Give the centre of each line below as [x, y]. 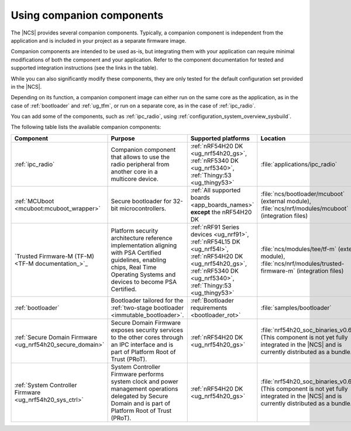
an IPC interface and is [142, 345]
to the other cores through [147, 337]
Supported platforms [220, 138]
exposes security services [147, 330]
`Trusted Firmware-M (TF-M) [54, 256]
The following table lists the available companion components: [86, 127]
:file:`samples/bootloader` [296, 308]
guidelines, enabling [139, 260]
